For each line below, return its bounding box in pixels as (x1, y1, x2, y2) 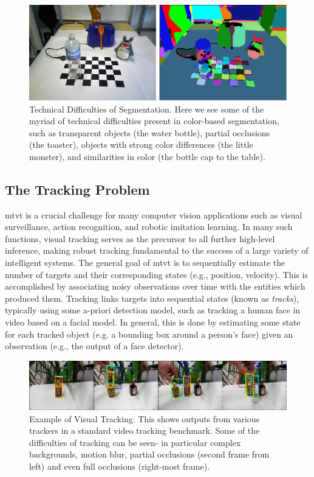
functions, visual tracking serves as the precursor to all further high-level (5, 232, 275, 245)
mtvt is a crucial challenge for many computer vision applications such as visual (5, 208, 302, 221)
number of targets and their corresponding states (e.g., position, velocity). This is (5, 268, 308, 280)
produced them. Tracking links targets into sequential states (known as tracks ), (5, 291, 299, 304)
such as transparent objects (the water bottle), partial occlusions (29, 126, 270, 139)
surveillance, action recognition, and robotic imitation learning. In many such (5, 220, 293, 233)
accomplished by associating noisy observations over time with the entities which (5, 280, 305, 293)
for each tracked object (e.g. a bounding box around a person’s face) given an (5, 327, 293, 340)
